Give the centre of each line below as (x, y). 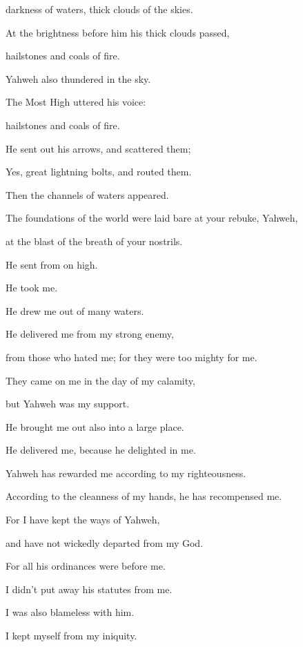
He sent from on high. (52, 264)
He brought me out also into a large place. (95, 426)
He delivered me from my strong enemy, (90, 334)
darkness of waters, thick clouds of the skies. (99, 9)
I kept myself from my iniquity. (71, 636)
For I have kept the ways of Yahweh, (83, 520)
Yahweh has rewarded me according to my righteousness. (126, 473)
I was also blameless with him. (70, 612)
